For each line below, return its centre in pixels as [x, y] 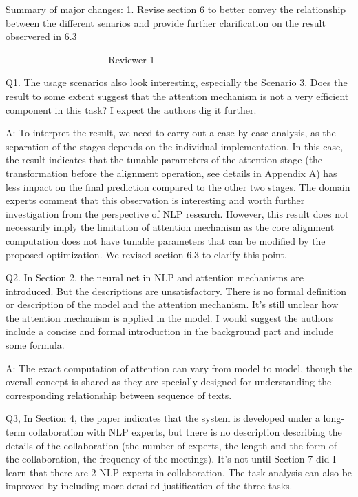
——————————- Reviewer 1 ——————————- [131, 59]
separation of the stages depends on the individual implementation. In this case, [175, 146]
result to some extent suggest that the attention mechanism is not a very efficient [177, 95]
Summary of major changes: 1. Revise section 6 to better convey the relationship [176, 9]
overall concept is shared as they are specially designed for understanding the [169, 382]
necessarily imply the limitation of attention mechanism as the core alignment [170, 227]
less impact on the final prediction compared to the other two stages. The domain [178, 186]
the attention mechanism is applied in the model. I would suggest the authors [169, 317]
